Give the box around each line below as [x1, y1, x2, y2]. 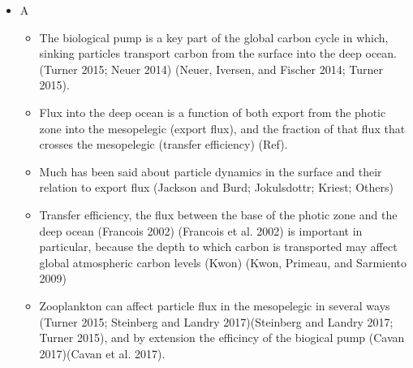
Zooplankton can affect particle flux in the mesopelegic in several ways [39, 297, 390, 314]
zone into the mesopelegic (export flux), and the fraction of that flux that [39, 119, 406, 136]
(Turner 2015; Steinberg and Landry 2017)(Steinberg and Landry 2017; [39, 313, 394, 330]
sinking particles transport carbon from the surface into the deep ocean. [39, 45, 397, 62]
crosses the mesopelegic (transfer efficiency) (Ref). [39, 136, 288, 153]
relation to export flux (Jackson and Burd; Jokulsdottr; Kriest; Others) [39, 179, 394, 196]
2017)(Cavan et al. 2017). [39, 344, 166, 362]
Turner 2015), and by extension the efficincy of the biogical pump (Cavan [39, 329, 405, 346]
